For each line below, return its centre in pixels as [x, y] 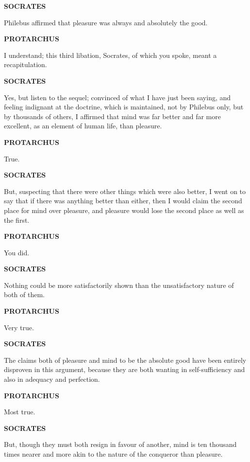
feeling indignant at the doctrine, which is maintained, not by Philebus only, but [124, 107]
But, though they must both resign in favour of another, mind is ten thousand [120, 444]
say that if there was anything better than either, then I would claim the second [123, 201]
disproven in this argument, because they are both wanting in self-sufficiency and [125, 369]
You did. [17, 252]
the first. [17, 220]
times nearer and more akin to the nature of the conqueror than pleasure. [113, 454]
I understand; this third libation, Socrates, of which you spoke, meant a [110, 55]
